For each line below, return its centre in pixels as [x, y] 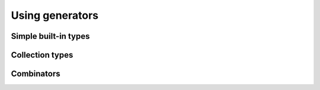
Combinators [36, 74]
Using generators [55, 15]
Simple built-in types [50, 36]
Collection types [42, 55]
